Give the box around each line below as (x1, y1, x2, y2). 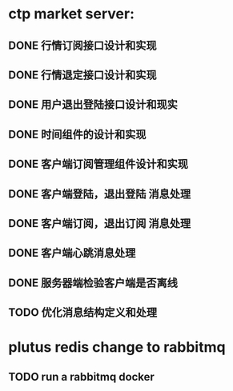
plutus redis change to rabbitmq (8, 338, 226, 357)
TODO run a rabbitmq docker (8, 369, 155, 384)
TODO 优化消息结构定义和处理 (8, 305, 158, 320)
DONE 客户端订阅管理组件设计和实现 (8, 158, 189, 171)
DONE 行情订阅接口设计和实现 (8, 38, 158, 52)
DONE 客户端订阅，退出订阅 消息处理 (8, 217, 191, 230)
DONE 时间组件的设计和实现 (8, 127, 147, 141)
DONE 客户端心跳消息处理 (8, 246, 136, 260)
